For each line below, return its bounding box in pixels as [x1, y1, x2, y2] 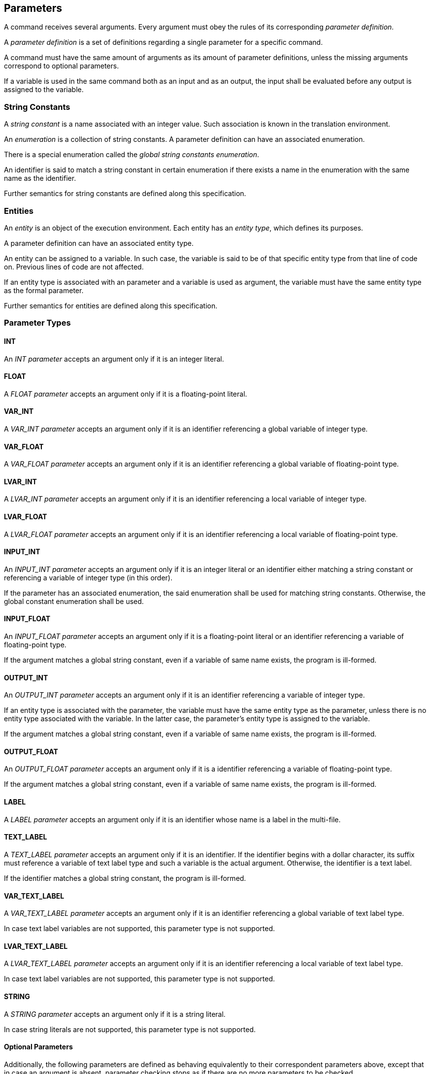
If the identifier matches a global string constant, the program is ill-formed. [4, 873, 246, 882]
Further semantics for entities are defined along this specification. [4, 301, 218, 310]
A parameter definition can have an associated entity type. [4, 238, 194, 247]
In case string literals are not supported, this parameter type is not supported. [4, 1025, 256, 1034]
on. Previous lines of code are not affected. [4, 262, 144, 271]
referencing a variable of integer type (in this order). [4, 573, 172, 582]
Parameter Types [4, 318, 71, 328]
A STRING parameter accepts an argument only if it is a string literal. [4, 1009, 226, 1018]
